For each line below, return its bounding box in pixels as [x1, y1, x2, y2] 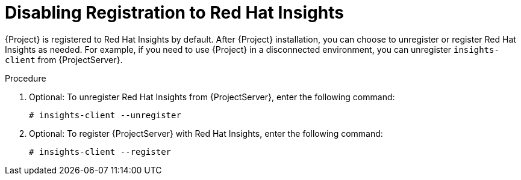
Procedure [5, 73, 46, 83]
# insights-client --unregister [29, 110, 181, 120]
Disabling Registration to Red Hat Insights [5, 2, 344, 23]
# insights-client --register [29, 146, 172, 157]
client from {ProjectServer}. [5, 54, 123, 65]
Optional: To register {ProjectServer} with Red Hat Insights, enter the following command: [29, 128, 383, 139]
